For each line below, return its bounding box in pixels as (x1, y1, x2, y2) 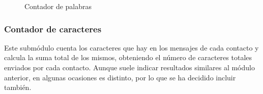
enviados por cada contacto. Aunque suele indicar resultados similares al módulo (4, 62, 255, 72)
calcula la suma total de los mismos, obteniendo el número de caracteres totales (4, 52, 252, 63)
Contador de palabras (24, 1, 92, 11)
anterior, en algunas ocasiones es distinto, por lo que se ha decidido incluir (4, 72, 236, 82)
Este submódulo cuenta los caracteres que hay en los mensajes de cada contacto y (4, 42, 259, 53)
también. (4, 82, 32, 92)
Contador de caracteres (4, 22, 102, 35)
